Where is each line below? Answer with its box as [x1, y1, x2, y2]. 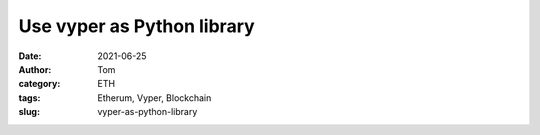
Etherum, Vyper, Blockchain [97, 91, 212, 104]
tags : [18, 91, 41, 104]
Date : [18, 50, 42, 62]
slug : [18, 106, 40, 118]
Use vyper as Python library [18, 15, 255, 37]
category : [18, 78, 61, 90]
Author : [18, 63, 52, 75]
